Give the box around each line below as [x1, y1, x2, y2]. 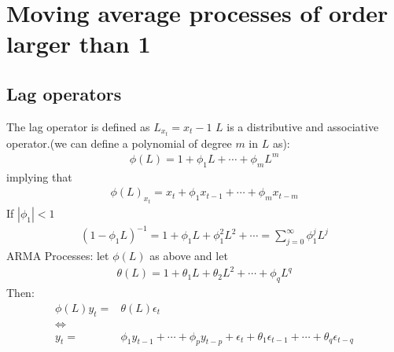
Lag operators [6, 81, 122, 105]
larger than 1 [6, 27, 151, 60]
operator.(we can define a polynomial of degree [6, 134, 232, 151]
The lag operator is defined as [6, 118, 150, 134]
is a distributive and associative [226, 118, 379, 134]
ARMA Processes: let [6, 247, 109, 264]
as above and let [149, 247, 228, 264]
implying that [6, 168, 72, 185]
